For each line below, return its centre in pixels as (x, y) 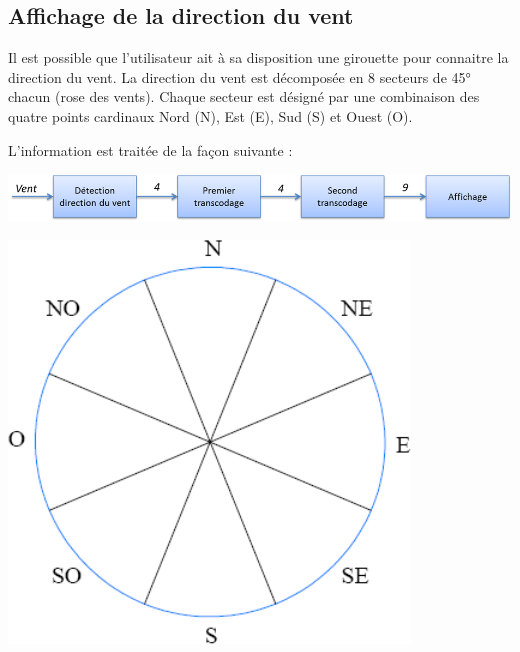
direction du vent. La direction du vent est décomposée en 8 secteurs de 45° (239, 76)
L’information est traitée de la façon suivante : (150, 149)
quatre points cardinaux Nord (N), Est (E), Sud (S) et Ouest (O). (210, 115)
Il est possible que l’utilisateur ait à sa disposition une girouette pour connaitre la (258, 57)
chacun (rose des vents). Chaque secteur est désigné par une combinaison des (244, 96)
